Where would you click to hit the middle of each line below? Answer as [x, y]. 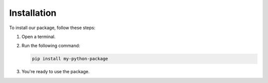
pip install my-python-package [70, 59]
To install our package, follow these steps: [52, 28]
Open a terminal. [38, 37]
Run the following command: [51, 46]
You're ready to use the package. [56, 72]
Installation [33, 13]
